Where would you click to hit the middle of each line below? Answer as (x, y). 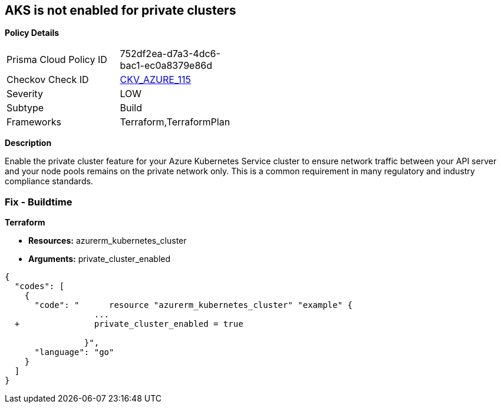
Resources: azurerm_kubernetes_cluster (108, 241)
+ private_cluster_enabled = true (129, 324)
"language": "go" (74, 352)
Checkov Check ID (48, 80)
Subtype (25, 108)
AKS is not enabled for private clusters (121, 10)
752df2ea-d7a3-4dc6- (170, 54)
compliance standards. (49, 181)
